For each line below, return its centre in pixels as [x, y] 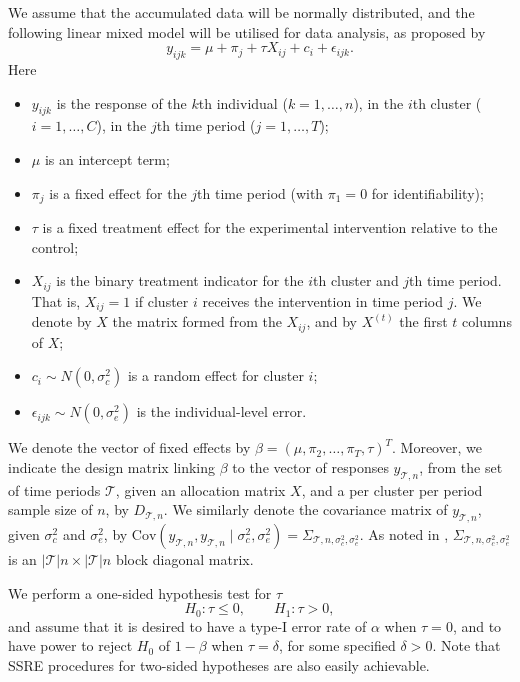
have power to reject [70, 645]
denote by [61, 321]
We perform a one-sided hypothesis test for [140, 592]
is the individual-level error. [221, 411]
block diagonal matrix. [184, 558]
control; [55, 246]
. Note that [466, 645]
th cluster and [355, 280]
